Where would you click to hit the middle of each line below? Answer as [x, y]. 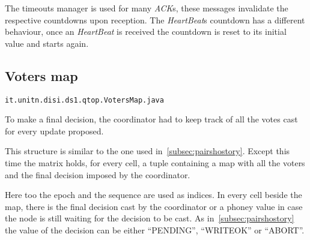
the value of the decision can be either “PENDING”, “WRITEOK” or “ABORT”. [155, 229]
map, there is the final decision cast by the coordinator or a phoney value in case [154, 206]
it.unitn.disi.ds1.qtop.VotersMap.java [84, 100]
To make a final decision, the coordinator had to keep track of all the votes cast [151, 119]
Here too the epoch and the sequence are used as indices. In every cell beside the [153, 195]
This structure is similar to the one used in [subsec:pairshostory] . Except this [147, 151]
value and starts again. [47, 43]
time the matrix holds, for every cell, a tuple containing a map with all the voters [155, 163]
